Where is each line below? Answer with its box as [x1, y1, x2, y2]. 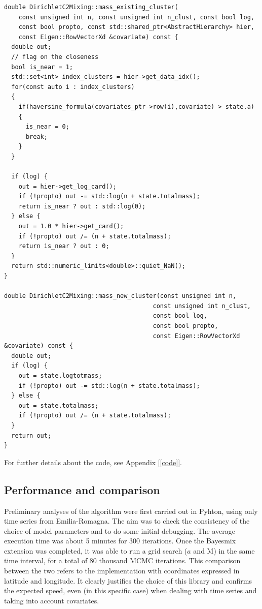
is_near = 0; [25, 123, 69, 131]
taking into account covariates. [4, 595, 99, 605]
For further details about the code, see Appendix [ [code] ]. [4, 456, 182, 467]
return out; [11, 432, 52, 439]
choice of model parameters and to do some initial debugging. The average [4, 525, 236, 536]
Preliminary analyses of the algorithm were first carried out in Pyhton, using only [4, 505, 258, 516]
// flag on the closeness [11, 53, 99, 60]
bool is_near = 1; [11, 63, 73, 71]
